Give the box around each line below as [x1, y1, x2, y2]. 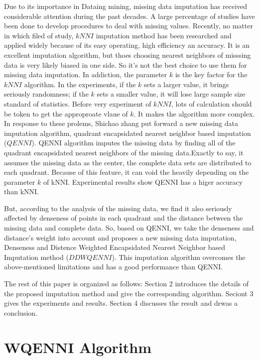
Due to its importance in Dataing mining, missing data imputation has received [4, 1, 248, 11]
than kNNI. [4, 186, 39, 197]
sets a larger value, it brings [144, 79, 229, 89]
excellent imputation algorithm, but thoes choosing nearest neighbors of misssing [4, 49, 251, 60]
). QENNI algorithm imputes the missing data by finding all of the [31, 137, 236, 148]
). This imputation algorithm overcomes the [112, 251, 246, 262]
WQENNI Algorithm [4, 337, 151, 357]
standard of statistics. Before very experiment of [4, 98, 151, 109]
